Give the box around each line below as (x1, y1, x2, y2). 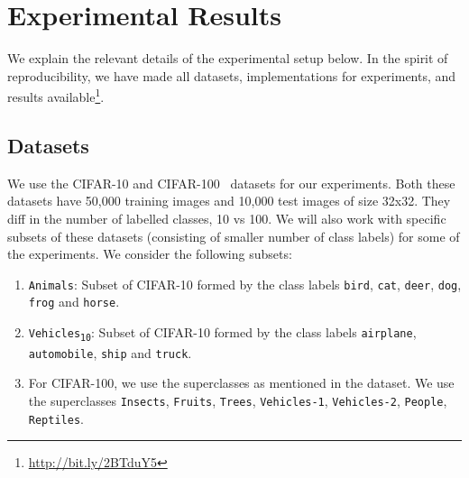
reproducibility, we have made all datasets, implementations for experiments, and (7, 66, 456, 85)
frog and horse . (28, 292, 120, 311)
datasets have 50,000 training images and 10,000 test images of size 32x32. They (7, 191, 451, 210)
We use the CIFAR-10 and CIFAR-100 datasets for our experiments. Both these (7, 173, 455, 192)
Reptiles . (28, 409, 84, 427)
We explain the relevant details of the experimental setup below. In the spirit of (7, 49, 448, 68)
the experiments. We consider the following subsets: (7, 244, 292, 263)
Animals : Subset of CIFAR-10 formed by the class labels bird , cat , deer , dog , (28, 274, 462, 293)
